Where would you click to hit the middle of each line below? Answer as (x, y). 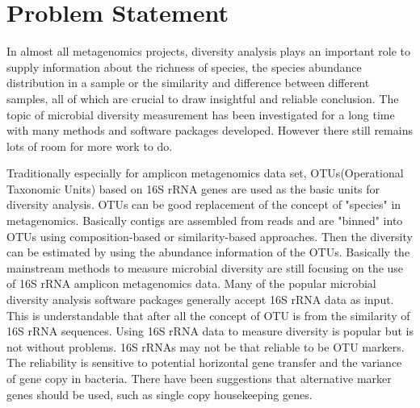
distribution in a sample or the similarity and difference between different (188, 83)
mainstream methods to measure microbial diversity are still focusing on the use (205, 267)
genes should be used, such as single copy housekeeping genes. (160, 394)
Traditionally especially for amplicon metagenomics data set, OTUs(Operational (205, 173)
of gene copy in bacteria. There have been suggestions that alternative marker (199, 378)
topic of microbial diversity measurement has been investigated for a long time (201, 114)
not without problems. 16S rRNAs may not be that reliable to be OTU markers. (206, 346)
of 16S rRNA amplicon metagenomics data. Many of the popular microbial (191, 283)
